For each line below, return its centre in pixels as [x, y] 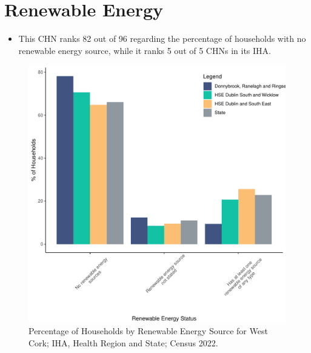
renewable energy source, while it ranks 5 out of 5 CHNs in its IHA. [145, 50]
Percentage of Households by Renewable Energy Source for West [148, 330]
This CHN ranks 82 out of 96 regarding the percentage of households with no [162, 39]
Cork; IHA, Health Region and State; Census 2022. [123, 342]
